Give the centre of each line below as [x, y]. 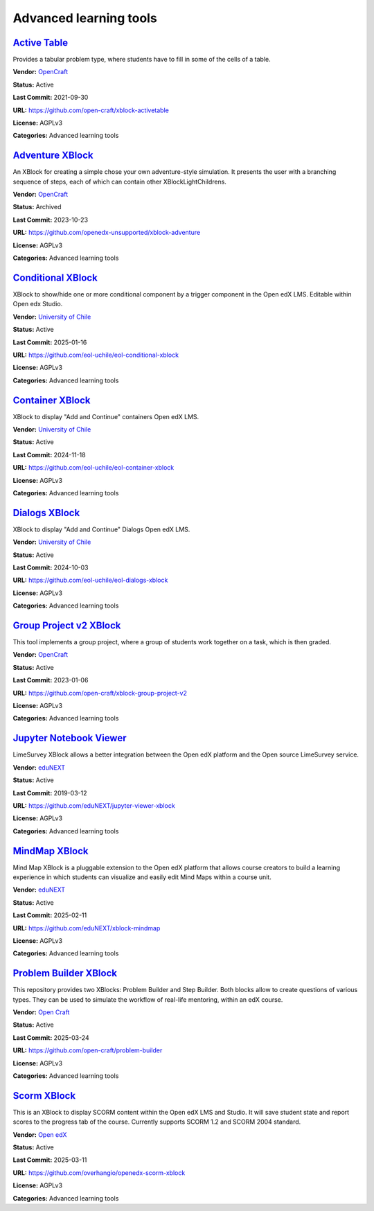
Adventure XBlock [53, 156]
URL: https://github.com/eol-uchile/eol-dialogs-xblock [90, 580]
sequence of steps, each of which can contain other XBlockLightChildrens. [119, 182]
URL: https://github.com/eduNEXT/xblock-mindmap [87, 928]
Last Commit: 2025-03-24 [51, 1037]
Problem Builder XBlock [65, 973]
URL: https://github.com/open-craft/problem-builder [88, 1050]
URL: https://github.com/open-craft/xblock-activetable [91, 110]
